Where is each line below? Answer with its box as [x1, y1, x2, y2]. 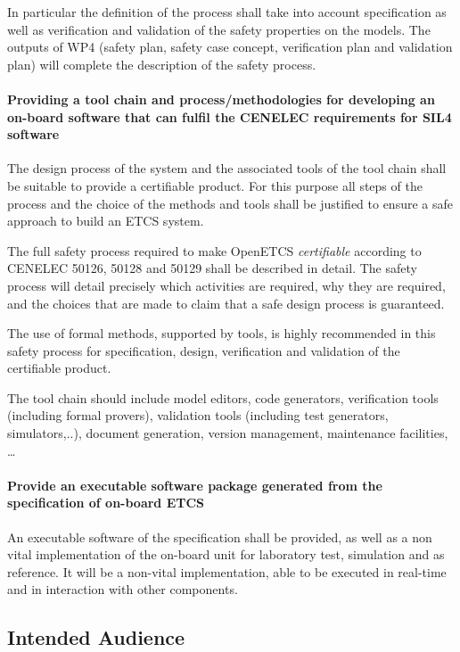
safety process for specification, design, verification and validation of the [7, 341, 400, 359]
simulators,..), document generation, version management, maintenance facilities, [7, 424, 448, 442]
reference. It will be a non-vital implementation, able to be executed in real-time [7, 562, 447, 581]
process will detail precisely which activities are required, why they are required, [7, 276, 446, 294]
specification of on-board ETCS [7, 493, 205, 512]
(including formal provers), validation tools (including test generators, [7, 406, 389, 425]
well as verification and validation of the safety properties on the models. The [7, 20, 431, 38]
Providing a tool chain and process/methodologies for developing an [7, 89, 435, 108]
